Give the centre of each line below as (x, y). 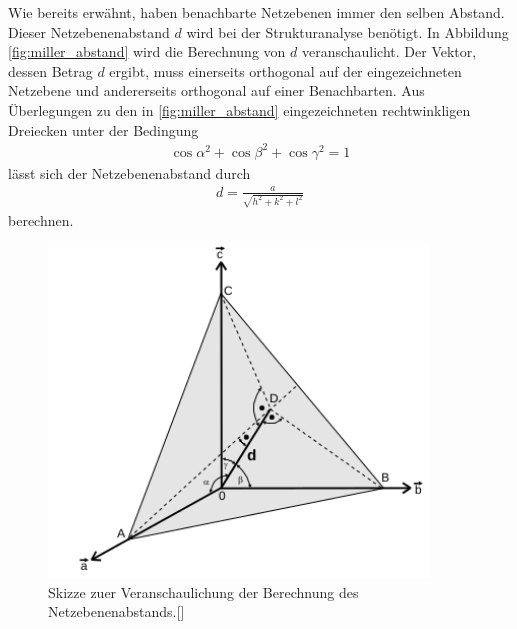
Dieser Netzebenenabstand (89, 31)
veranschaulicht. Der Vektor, (389, 51)
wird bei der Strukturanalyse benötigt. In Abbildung (347, 31)
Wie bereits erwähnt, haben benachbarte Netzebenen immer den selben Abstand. (256, 12)
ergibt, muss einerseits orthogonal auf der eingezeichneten (285, 70)
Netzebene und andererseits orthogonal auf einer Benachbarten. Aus (216, 90)
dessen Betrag (50, 70)
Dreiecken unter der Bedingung (103, 129)
